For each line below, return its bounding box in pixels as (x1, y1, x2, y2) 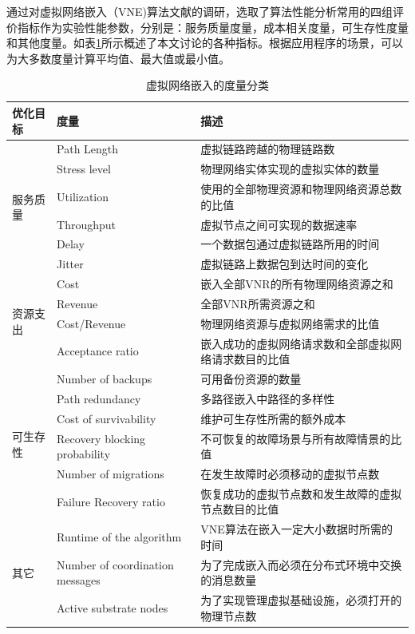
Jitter (57, 256, 84, 272)
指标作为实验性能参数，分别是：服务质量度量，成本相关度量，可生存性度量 (17, 18, 409, 35)
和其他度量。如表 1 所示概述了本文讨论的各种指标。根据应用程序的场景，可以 (6, 34, 403, 51)
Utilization (57, 188, 109, 204)
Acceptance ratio (57, 343, 139, 359)
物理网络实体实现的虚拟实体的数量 (200, 160, 380, 177)
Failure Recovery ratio (57, 493, 165, 509)
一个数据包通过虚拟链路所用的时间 (200, 236, 380, 252)
